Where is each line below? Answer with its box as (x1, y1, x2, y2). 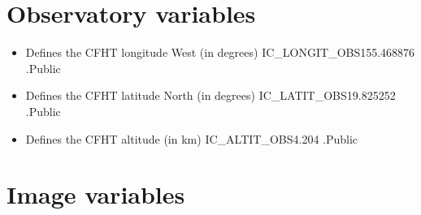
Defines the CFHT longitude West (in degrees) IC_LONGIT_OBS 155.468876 (25, 44, 415, 61)
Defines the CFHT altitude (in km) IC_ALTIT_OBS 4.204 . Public (25, 130, 358, 147)
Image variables (7, 178, 185, 211)
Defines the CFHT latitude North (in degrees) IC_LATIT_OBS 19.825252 (25, 87, 396, 104)
